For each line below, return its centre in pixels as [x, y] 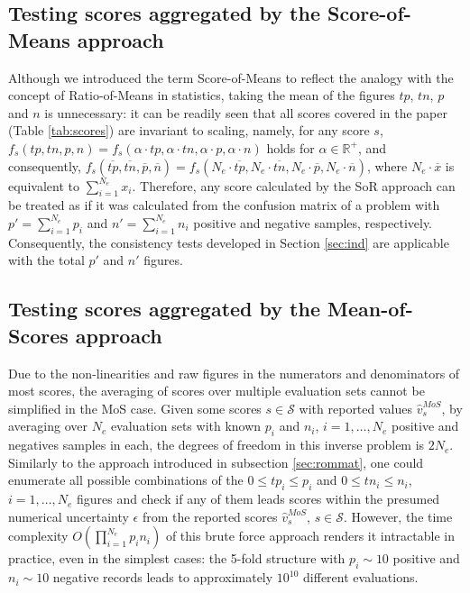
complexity [38, 536]
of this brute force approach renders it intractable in [310, 536]
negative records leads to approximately [163, 577]
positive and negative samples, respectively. [313, 222]
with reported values [355, 408]
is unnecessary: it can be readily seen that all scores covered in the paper [246, 112]
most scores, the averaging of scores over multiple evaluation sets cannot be [217, 391]
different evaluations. [361, 577]
